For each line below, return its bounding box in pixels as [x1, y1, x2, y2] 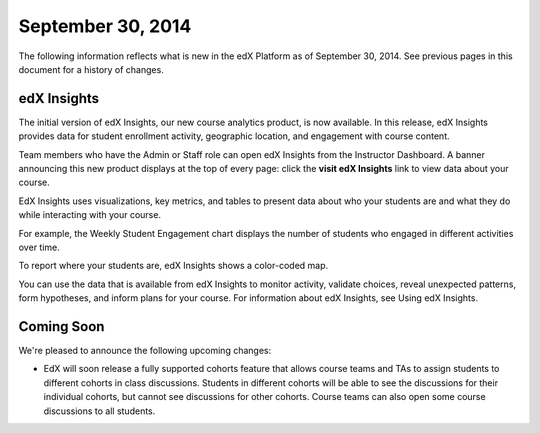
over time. [18, 241, 60, 253]
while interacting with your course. [18, 209, 162, 221]
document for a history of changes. [18, 63, 164, 75]
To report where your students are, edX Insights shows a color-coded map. [18, 260, 329, 272]
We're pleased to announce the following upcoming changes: [18, 345, 272, 357]
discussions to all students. [43, 405, 156, 417]
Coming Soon [18, 318, 105, 335]
